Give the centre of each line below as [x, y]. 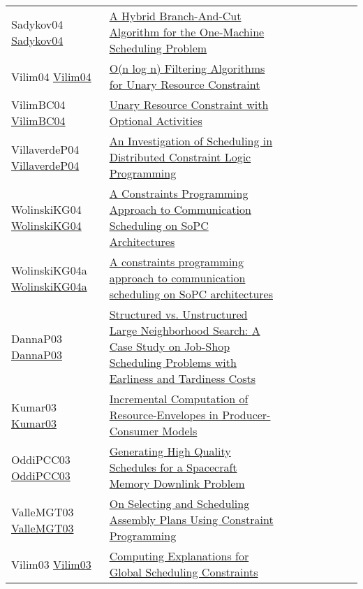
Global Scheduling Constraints [184, 572]
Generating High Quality [170, 451]
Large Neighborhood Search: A [185, 330]
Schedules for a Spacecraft [173, 467]
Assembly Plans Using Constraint [191, 519]
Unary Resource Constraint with [189, 104]
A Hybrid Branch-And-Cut [175, 16]
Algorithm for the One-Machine [187, 32]
